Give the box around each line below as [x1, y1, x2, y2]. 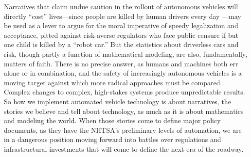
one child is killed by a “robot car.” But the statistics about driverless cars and [4, 39, 239, 49]
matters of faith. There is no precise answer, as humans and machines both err [4, 58, 238, 68]
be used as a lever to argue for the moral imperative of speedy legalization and [4, 20, 238, 31]
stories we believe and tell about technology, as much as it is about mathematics [4, 106, 244, 116]
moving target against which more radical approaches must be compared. [4, 77, 222, 87]
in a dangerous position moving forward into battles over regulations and [4, 134, 221, 144]
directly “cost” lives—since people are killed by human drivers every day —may [4, 11, 241, 21]
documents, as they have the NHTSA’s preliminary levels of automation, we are [4, 125, 242, 135]
